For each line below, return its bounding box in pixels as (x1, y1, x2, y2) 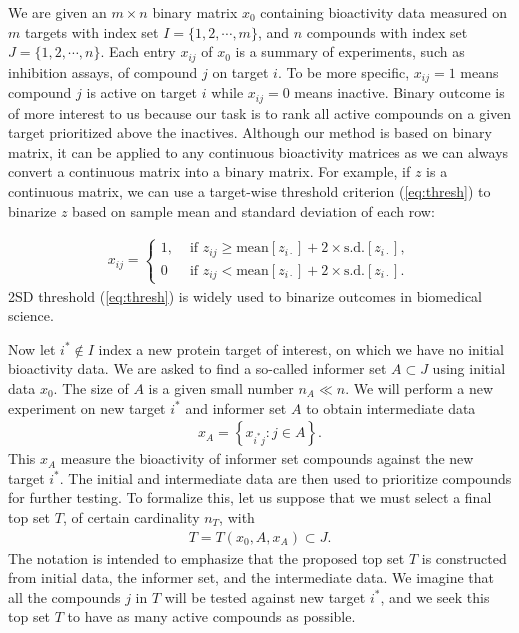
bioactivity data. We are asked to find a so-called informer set (8, 358, 387, 379)
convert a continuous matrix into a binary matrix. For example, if (8, 161, 411, 182)
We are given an (8, 2, 107, 22)
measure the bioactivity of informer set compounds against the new (60, 448, 474, 469)
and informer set (185, 397, 287, 418)
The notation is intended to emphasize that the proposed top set (8, 547, 405, 568)
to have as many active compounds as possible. (67, 606, 356, 627)
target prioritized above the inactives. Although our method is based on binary (8, 122, 492, 143)
